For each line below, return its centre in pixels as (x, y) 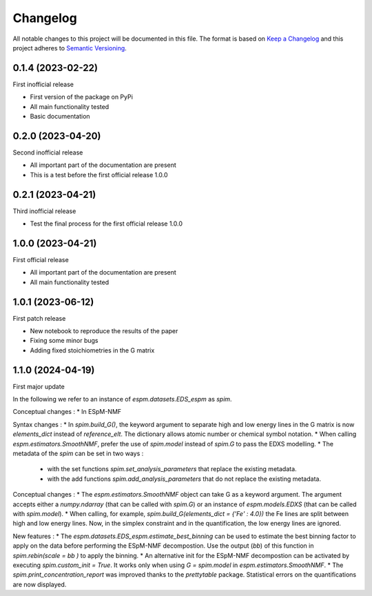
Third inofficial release (44, 211)
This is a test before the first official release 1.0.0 (99, 175)
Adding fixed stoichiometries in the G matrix (92, 350)
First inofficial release (43, 84)
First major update (39, 386)
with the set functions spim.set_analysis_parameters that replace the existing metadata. (172, 469)
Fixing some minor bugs (64, 341)
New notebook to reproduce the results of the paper (104, 330)
